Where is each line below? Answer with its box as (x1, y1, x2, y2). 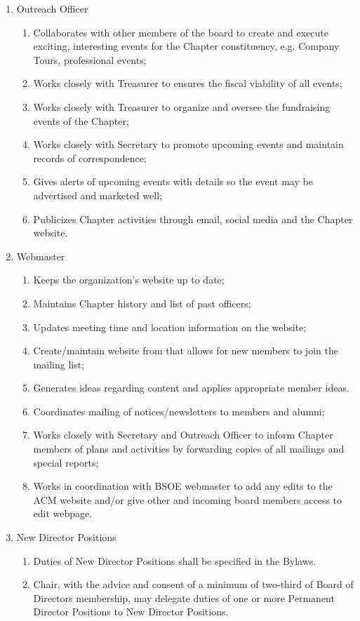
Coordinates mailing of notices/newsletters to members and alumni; (33, 403, 325, 418)
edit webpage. (33, 506, 93, 521)
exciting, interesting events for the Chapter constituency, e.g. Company (33, 39, 340, 53)
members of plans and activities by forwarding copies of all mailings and (33, 441, 345, 456)
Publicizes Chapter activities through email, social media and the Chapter (33, 211, 353, 226)
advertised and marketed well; (33, 187, 162, 202)
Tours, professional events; (33, 52, 147, 67)
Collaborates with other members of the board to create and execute (33, 25, 328, 39)
